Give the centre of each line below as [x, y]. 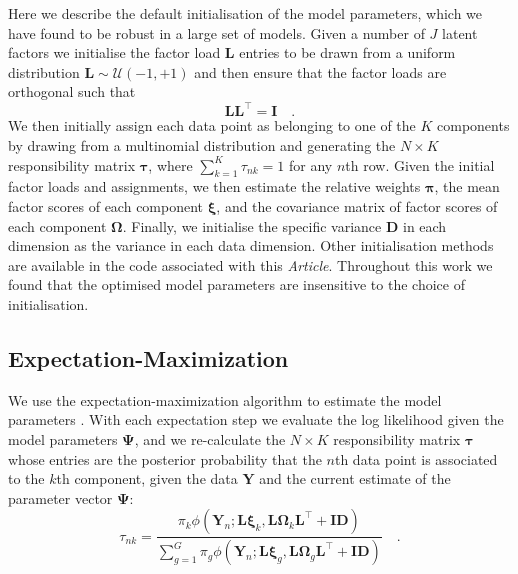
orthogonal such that [72, 91]
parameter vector [60, 497]
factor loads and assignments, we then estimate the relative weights [214, 186]
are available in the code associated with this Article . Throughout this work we [250, 264]
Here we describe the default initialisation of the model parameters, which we [245, 13]
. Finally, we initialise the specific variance [252, 225]
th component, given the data [147, 478]
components [473, 125]
